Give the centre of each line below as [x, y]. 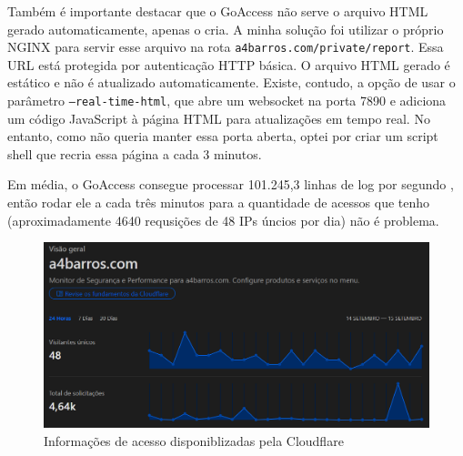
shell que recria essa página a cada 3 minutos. [135, 153]
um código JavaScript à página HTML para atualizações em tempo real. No [219, 118]
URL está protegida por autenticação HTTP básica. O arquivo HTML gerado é [229, 64]
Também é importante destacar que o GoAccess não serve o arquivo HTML [218, 11]
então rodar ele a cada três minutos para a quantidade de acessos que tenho [219, 203]
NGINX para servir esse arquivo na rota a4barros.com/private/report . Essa [226, 47]
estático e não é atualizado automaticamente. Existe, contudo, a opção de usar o [231, 82]
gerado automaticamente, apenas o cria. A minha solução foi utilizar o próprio [226, 29]
